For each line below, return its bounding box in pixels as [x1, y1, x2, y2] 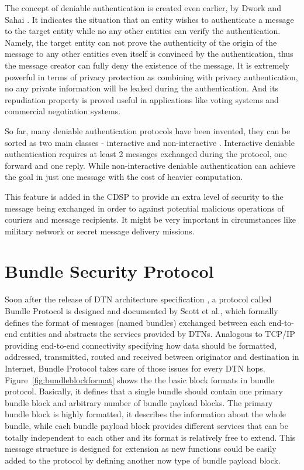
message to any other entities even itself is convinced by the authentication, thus [5, 47, 293, 60]
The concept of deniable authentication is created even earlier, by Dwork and [5, 2, 281, 13]
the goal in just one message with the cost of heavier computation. [5, 171, 243, 183]
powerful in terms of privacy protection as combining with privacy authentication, [5, 70, 298, 83]
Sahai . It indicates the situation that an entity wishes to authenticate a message [5, 13, 294, 25]
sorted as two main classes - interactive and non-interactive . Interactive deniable [5, 136, 295, 148]
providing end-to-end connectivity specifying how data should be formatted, [5, 339, 277, 351]
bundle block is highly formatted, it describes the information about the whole [5, 408, 286, 420]
